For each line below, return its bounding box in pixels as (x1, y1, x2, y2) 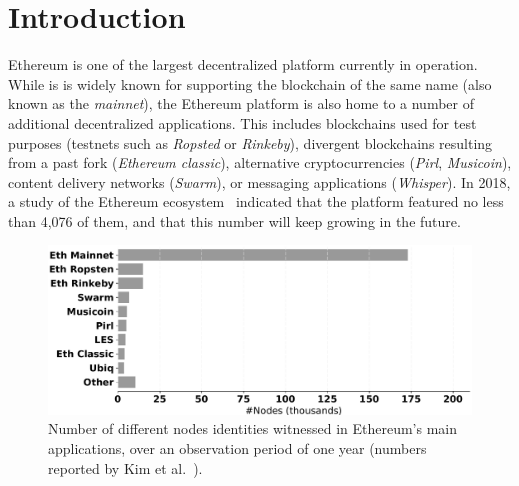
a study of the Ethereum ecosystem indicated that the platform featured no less (8, 191, 504, 212)
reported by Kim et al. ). (48, 457, 203, 478)
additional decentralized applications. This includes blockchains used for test (8, 112, 477, 133)
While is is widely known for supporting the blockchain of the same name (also (8, 73, 492, 94)
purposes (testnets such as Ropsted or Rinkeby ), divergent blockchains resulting (8, 132, 493, 153)
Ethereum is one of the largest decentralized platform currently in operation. (8, 54, 478, 75)
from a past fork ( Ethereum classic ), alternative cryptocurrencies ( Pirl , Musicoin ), (8, 152, 512, 173)
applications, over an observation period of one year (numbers (48, 438, 427, 458)
